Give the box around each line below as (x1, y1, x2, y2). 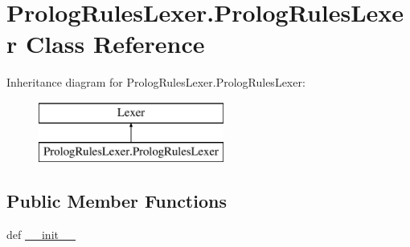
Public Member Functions (6, 188, 227, 213)
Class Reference (25, 27, 205, 60)
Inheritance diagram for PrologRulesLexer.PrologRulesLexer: (6, 74, 305, 91)
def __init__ (6, 226, 76, 243)
